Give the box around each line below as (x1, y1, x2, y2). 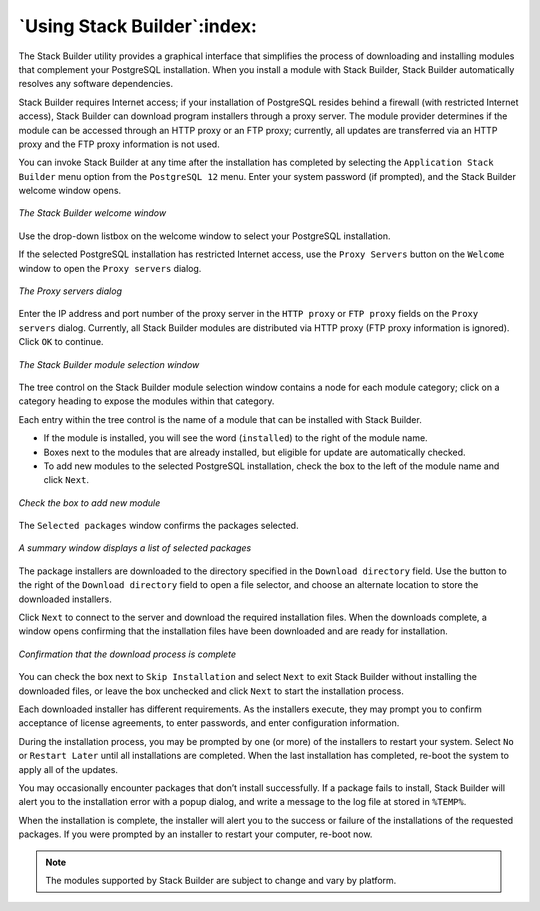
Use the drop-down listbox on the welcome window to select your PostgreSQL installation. (18, 230, 391, 242)
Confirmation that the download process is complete (18, 648, 237, 660)
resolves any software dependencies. (18, 78, 174, 90)
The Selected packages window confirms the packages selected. (18, 520, 299, 532)
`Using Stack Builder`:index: (18, 15, 257, 37)
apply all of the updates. (18, 763, 119, 775)
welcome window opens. (18, 185, 122, 197)
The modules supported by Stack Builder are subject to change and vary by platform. (45, 874, 397, 886)
